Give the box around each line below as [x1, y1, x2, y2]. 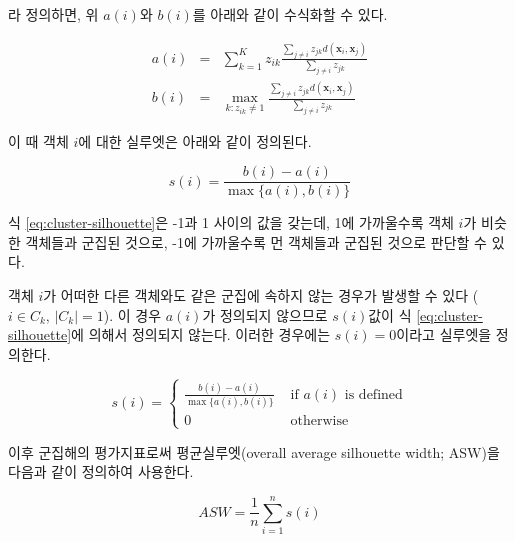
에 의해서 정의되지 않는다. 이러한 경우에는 [71, 324, 331, 345]
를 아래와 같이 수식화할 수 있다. [192, 4, 388, 24]
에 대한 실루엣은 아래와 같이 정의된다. [78, 130, 312, 151]
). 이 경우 [103, 304, 162, 325]
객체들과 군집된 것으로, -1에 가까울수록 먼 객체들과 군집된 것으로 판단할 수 [25, 231, 487, 252]
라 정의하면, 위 [8, 4, 99, 24]
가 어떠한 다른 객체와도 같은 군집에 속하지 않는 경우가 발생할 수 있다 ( [43, 285, 479, 306]
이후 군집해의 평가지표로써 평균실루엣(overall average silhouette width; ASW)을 [8, 441, 500, 462]
